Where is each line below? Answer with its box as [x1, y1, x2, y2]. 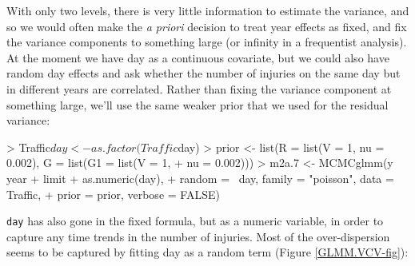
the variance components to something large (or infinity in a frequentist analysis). [6, 34, 407, 50]
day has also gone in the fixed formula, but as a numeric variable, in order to [6, 212, 384, 229]
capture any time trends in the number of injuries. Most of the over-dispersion [6, 228, 390, 244]
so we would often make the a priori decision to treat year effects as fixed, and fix [6, 18, 407, 34]
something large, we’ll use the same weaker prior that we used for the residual [6, 96, 389, 113]
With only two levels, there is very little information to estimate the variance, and [6, 2, 409, 18]
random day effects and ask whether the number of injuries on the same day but [6, 65, 401, 81]
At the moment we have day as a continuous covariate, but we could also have [6, 49, 389, 66]
